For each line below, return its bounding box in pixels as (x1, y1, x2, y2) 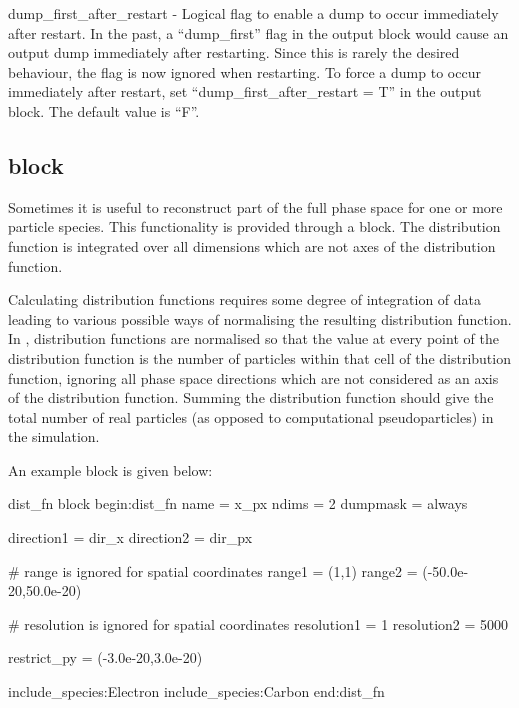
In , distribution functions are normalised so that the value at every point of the (8, 328, 499, 349)
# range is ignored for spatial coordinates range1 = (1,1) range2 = (8, 560, 418, 581)
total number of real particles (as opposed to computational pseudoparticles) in (8, 406, 494, 427)
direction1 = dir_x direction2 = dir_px (8, 527, 253, 548)
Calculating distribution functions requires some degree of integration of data (8, 289, 482, 310)
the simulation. (8, 426, 100, 447)
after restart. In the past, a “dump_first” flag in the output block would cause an (8, 22, 509, 43)
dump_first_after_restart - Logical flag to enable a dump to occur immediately (8, 3, 499, 23)
